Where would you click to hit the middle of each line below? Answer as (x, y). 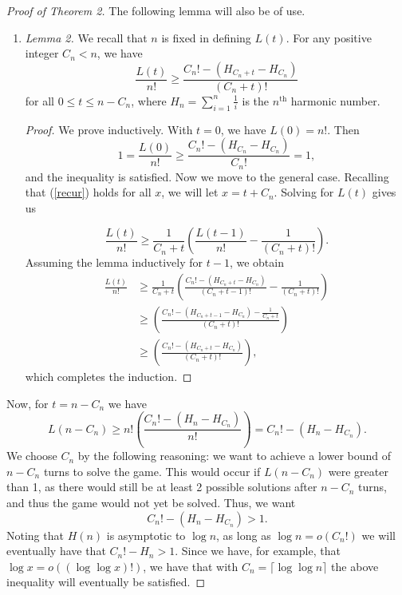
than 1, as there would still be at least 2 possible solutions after (162, 487)
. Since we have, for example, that (258, 551)
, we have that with (191, 566)
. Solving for (304, 192)
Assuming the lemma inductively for (114, 262)
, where (149, 100)
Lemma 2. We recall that (86, 37)
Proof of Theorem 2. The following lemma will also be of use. (156, 10)
